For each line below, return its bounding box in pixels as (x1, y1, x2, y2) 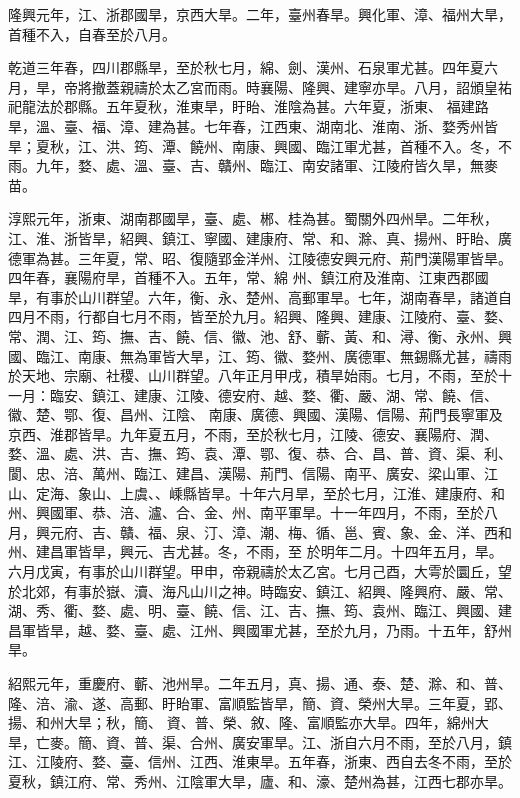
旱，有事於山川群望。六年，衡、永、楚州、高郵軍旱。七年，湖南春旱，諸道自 (8, 286, 512, 307)
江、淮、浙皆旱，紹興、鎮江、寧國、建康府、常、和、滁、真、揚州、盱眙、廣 (8, 227, 512, 248)
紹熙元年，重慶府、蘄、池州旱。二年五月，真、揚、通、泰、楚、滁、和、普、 (8, 673, 512, 693)
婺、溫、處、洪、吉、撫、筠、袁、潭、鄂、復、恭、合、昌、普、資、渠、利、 (8, 443, 512, 464)
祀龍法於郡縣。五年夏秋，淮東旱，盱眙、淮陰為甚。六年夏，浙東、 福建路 (8, 96, 489, 117)
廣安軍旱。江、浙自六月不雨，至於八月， (231, 731, 498, 752)
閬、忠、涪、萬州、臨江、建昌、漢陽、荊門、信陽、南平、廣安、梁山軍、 (8, 463, 484, 484)
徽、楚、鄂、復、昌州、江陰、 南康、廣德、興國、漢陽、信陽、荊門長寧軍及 (8, 404, 503, 425)
